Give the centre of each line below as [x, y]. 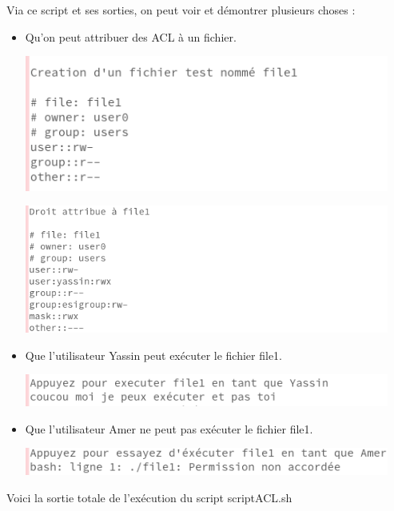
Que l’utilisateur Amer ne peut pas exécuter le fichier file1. [169, 428]
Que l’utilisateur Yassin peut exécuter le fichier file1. [153, 355]
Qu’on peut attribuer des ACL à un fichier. [131, 36]
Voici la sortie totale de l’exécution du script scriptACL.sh [149, 497]
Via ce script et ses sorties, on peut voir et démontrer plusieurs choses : [181, 10]
